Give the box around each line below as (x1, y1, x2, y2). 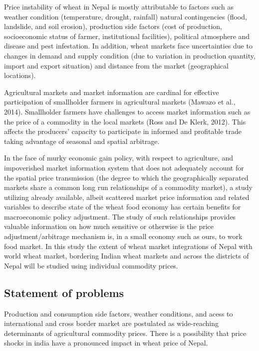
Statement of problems (4, 284, 124, 300)
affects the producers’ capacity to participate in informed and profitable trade (4, 126, 242, 136)
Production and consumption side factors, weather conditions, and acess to (4, 308, 233, 318)
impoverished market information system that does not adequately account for (4, 162, 244, 172)
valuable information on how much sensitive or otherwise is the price (4, 221, 214, 231)
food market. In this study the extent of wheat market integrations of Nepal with (4, 240, 253, 251)
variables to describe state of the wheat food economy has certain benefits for (4, 201, 241, 212)
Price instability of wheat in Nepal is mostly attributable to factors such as (4, 1, 234, 11)
